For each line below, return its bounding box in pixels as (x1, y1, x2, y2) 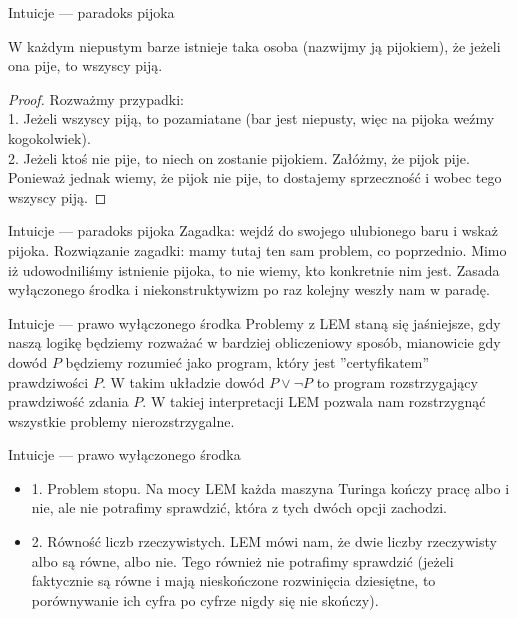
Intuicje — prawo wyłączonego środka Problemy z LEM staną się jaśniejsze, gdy (8, 312, 501, 333)
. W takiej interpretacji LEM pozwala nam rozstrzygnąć (142, 391, 486, 412)
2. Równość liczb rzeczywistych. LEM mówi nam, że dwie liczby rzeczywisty (31, 531, 497, 552)
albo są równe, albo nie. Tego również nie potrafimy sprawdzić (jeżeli (31, 550, 454, 571)
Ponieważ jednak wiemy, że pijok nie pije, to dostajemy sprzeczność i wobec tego (8, 167, 502, 188)
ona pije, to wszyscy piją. (8, 55, 163, 76)
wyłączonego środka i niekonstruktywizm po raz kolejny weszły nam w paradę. (8, 279, 490, 300)
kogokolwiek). (8, 127, 91, 148)
